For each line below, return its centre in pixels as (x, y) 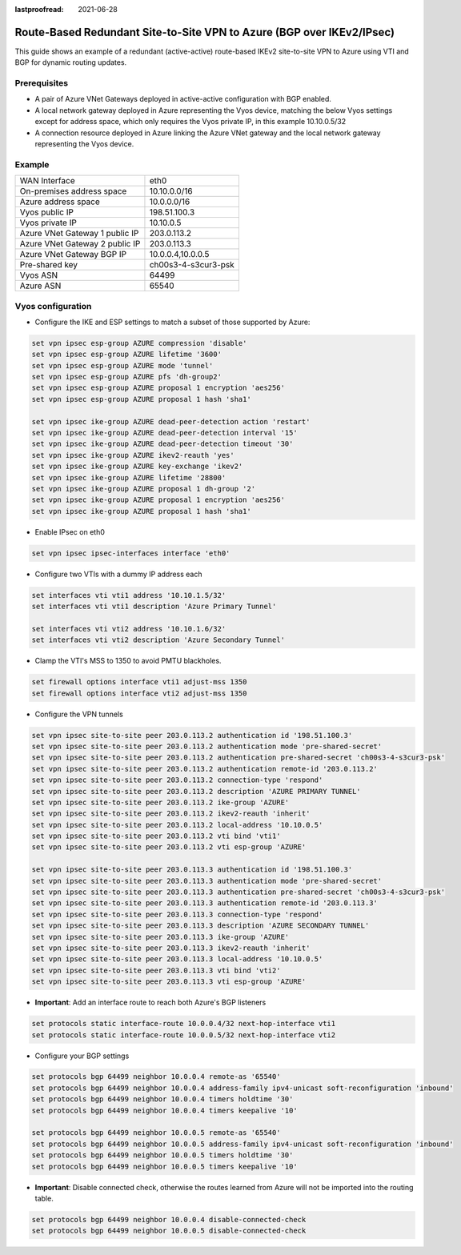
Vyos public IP (46, 212)
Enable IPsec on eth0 (70, 531)
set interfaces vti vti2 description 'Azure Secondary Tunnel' (158, 640)
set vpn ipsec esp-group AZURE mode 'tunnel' (122, 365)
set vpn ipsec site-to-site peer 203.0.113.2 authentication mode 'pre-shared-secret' (207, 746)
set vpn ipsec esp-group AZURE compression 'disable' (139, 343)
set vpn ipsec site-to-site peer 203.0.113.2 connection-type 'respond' (177, 780)
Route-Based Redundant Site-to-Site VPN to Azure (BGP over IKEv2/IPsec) (205, 32)
